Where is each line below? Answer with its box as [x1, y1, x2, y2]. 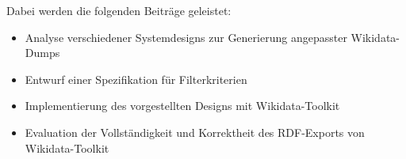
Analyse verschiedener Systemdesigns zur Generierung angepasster [25, 28, 347, 45]
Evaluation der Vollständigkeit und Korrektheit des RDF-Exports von [25, 123, 365, 140]
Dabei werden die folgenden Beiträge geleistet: [6, 2, 232, 18]
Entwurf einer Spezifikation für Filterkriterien [25, 70, 247, 87]
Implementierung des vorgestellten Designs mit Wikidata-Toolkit [25, 97, 340, 114]
